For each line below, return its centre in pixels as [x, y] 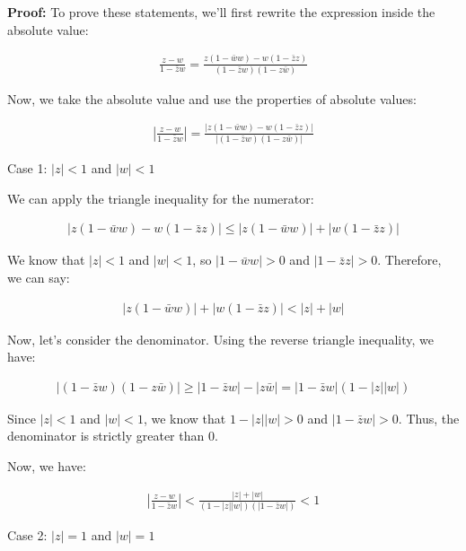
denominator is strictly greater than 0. [113, 436]
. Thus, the [429, 418]
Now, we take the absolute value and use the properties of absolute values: [212, 98]
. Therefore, [409, 260]
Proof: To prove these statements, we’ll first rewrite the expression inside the [221, 12]
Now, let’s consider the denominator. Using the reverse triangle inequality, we [220, 339]
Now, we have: [47, 465]
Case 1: [27, 168]
